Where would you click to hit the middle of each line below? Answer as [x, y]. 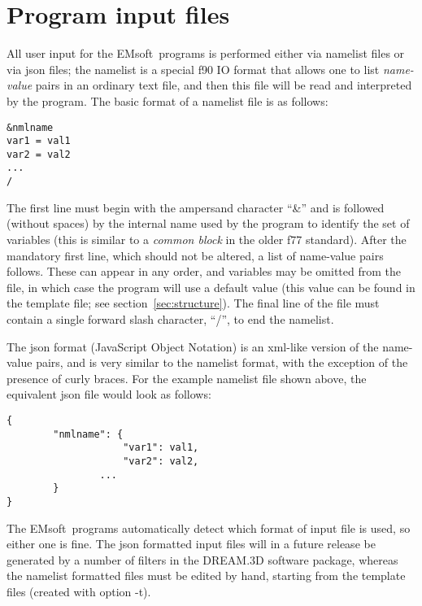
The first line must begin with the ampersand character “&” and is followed [196, 207]
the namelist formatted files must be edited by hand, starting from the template [206, 575]
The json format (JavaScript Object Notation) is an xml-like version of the [193, 346]
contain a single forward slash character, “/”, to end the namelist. [170, 318]
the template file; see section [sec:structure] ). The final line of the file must [193, 303]
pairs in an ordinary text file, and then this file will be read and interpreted [224, 85]
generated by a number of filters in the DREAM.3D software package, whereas [202, 559]
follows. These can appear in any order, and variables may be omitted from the [204, 271]
